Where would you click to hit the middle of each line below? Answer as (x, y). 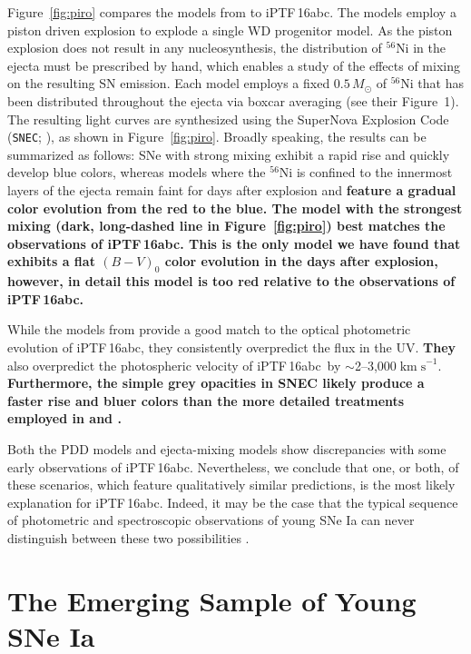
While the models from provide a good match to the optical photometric (209, 329)
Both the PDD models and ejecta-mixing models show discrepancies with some (227, 448)
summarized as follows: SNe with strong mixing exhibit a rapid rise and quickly (229, 154)
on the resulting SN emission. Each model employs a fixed (169, 83)
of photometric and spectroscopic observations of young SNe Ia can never (211, 520)
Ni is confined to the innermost (366, 172)
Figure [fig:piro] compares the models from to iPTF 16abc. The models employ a (232, 12)
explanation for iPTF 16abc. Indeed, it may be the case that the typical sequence (233, 502)
